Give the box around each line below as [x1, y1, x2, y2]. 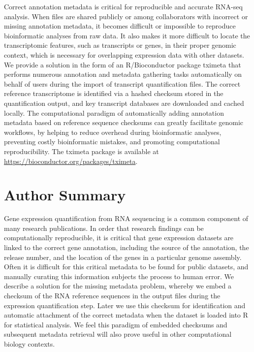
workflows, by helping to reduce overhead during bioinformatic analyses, [4, 127, 222, 137]
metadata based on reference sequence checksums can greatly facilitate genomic [4, 117, 244, 128]
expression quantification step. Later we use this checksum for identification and [4, 300, 246, 310]
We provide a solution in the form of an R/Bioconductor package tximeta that [4, 59, 241, 69]
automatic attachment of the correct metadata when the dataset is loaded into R [4, 310, 248, 320]
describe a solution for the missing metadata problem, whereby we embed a [4, 281, 232, 291]
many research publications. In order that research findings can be [4, 223, 204, 233]
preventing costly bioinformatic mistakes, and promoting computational [4, 136, 220, 147]
